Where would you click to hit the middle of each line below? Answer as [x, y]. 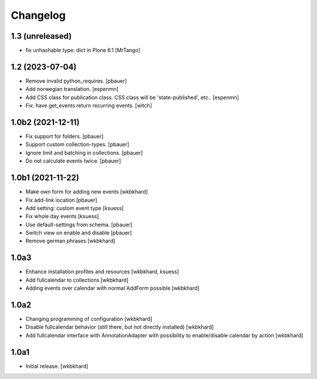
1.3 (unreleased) [41, 36]
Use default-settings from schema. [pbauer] [79, 224]
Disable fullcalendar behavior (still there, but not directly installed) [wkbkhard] [120, 327]
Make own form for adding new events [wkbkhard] [87, 192]
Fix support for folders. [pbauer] [65, 136]
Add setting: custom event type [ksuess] [75, 208]
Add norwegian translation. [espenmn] [72, 89]
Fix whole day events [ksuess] [62, 216]
